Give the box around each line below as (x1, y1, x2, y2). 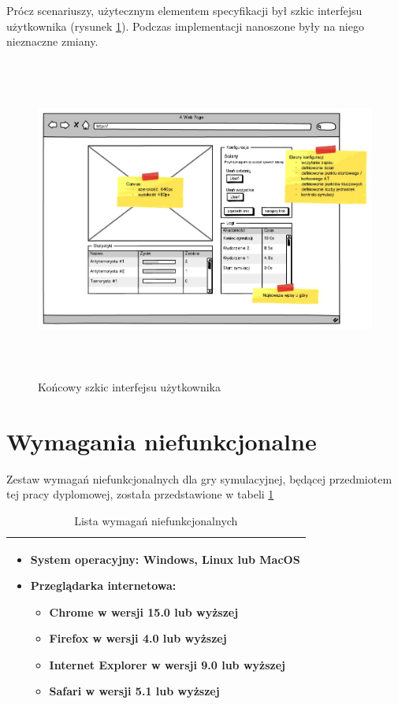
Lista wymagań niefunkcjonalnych (74, 512, 238, 528)
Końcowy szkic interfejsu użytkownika (38, 379, 221, 395)
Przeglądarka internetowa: (30, 577, 177, 594)
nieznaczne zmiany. (6, 33, 99, 50)
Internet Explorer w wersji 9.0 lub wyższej (49, 656, 285, 673)
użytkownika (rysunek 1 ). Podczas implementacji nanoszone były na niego (6, 17, 364, 34)
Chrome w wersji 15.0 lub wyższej (49, 603, 239, 620)
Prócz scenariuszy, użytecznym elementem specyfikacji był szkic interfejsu (6, 2, 363, 18)
